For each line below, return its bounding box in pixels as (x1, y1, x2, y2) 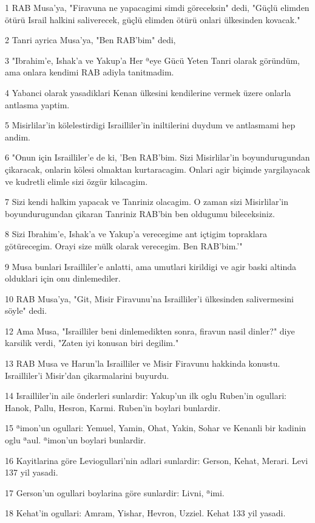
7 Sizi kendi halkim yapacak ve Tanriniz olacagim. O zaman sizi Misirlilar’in (5, 195, 288, 208)
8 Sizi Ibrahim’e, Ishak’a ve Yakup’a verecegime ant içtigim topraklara (5, 227, 267, 240)
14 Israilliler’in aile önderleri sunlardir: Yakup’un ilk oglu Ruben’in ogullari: (5, 389, 286, 402)
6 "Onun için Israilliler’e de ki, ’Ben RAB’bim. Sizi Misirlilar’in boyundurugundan (5, 151, 310, 164)
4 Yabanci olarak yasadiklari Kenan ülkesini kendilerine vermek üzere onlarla (5, 86, 291, 99)
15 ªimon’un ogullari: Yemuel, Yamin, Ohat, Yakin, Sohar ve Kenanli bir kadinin (5, 421, 307, 434)
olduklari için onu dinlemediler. (5, 272, 121, 285)
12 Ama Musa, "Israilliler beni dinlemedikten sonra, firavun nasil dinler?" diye (5, 324, 295, 337)
